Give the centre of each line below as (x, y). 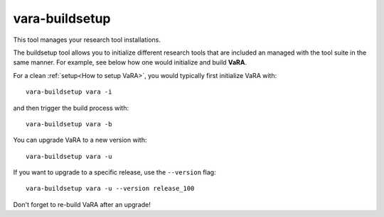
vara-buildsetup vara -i (69, 92)
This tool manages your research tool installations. (87, 40)
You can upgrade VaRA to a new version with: (80, 140)
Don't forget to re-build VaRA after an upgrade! (82, 204)
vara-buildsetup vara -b (69, 124)
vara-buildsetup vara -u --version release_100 (110, 189)
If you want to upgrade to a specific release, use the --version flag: (114, 172)
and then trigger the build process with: (71, 108)
